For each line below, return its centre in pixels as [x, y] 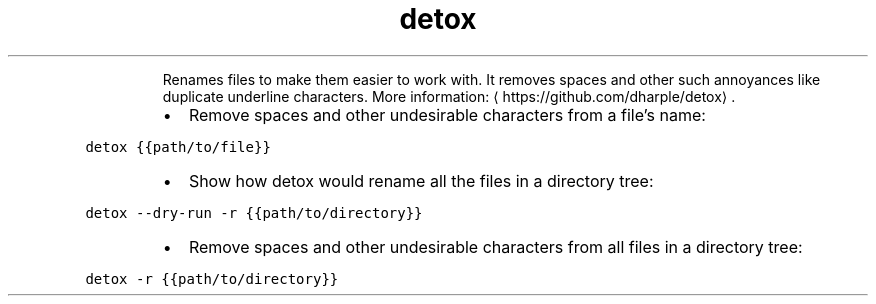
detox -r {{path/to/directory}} [212, 278]
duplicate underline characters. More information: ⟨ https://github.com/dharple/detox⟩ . [449, 96]
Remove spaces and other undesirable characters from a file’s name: [447, 114]
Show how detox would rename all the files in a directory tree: [421, 180]
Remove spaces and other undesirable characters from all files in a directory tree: [495, 246]
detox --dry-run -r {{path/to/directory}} [254, 212]
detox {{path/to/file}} [178, 146]
